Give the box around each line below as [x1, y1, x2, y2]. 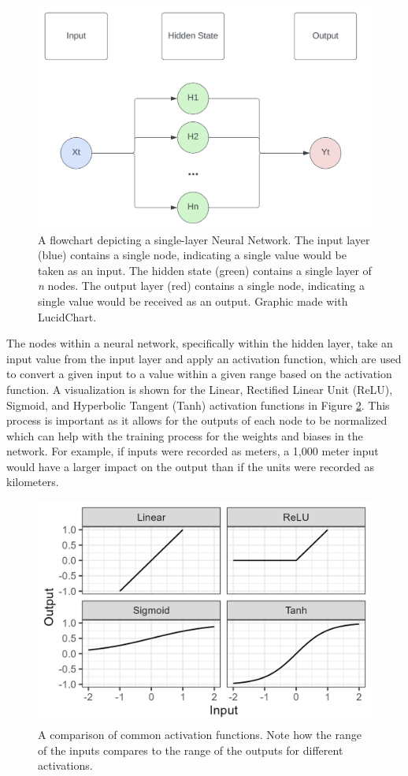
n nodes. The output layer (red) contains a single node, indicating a [38, 277, 365, 294]
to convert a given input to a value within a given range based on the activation [6, 366, 392, 382]
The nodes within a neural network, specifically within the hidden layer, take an [6, 335, 393, 351]
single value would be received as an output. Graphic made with [38, 292, 348, 309]
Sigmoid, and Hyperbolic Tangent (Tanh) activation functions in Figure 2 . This [6, 396, 390, 413]
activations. [38, 757, 93, 774]
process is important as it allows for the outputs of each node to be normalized [6, 412, 388, 429]
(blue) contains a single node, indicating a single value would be [38, 247, 347, 263]
